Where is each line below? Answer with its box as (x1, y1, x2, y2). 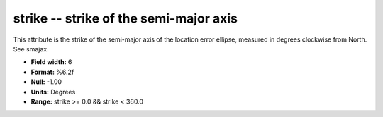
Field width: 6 (30, 58, 72, 66)
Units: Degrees (30, 87, 76, 96)
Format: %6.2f (30, 68, 74, 76)
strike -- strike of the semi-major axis (13, 11, 238, 26)
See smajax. (13, 44, 49, 53)
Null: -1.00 (30, 78, 62, 86)
